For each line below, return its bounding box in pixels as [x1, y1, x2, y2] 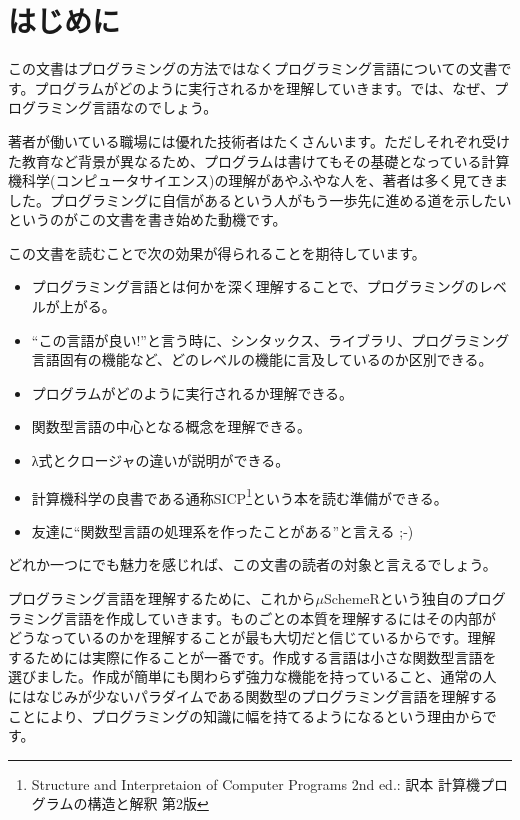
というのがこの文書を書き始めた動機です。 [8, 209, 287, 230]
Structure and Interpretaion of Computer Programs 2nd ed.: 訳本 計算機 [31, 773, 480, 794]
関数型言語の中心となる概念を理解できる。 [31, 416, 312, 437]
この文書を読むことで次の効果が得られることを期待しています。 [8, 242, 426, 263]
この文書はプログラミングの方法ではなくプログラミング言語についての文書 [8, 58, 498, 79]
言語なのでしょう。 [91, 97, 218, 118]
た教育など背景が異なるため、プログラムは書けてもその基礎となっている [8, 150, 482, 171]
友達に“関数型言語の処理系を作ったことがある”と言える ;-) [31, 520, 414, 541]
